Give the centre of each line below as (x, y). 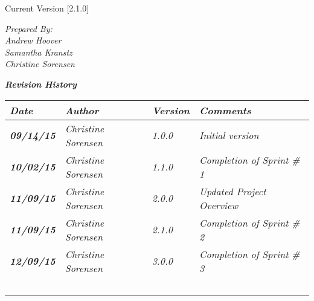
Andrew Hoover (33, 40)
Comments (225, 110)
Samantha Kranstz (39, 52)
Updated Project (233, 191)
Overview (219, 205)
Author (82, 110)
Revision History (41, 84)
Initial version (229, 135)
